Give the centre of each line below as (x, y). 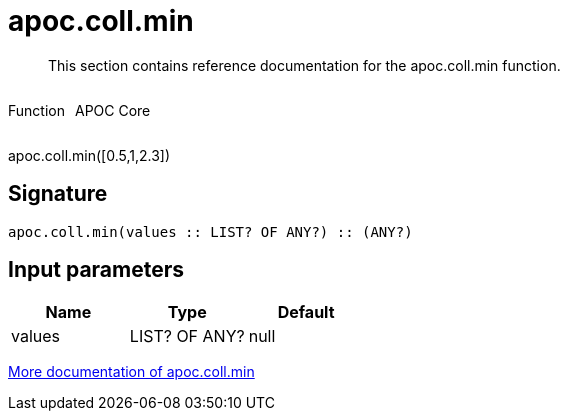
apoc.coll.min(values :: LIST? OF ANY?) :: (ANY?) (210, 231)
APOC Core (112, 110)
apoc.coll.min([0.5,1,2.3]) (89, 155)
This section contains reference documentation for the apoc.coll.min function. (304, 65)
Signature (58, 194)
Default (306, 312)
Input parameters (96, 270)
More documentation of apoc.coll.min (131, 372)
